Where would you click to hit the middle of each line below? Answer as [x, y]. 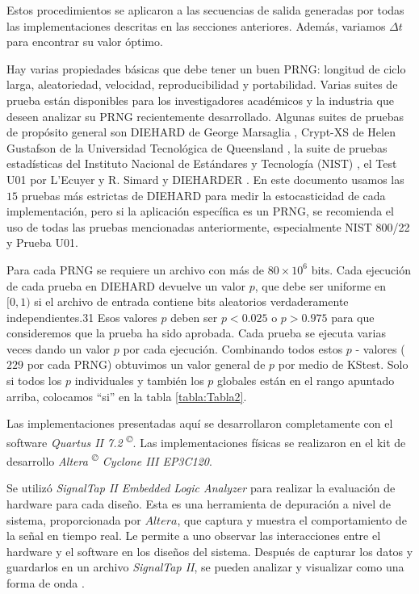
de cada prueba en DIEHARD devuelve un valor [126, 285]
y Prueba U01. [42, 243]
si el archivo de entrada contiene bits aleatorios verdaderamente [191, 301]
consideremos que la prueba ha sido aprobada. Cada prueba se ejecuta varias [196, 333]
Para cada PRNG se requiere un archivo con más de [136, 269]
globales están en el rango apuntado [306, 381]
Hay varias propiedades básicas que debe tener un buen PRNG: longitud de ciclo [206, 68]
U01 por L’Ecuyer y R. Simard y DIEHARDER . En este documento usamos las [205, 179]
